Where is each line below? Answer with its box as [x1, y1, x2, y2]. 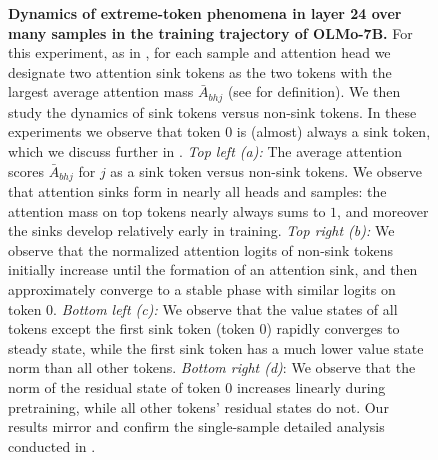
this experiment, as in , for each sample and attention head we [8, 42, 391, 63]
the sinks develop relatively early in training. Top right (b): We [8, 220, 395, 241]
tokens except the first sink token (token [8, 318, 255, 339]
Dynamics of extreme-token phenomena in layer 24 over [8, 3, 402, 23]
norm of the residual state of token [8, 377, 221, 397]
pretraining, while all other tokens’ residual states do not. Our [8, 396, 389, 417]
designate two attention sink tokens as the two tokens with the [8, 61, 392, 82]
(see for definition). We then [227, 81, 401, 102]
